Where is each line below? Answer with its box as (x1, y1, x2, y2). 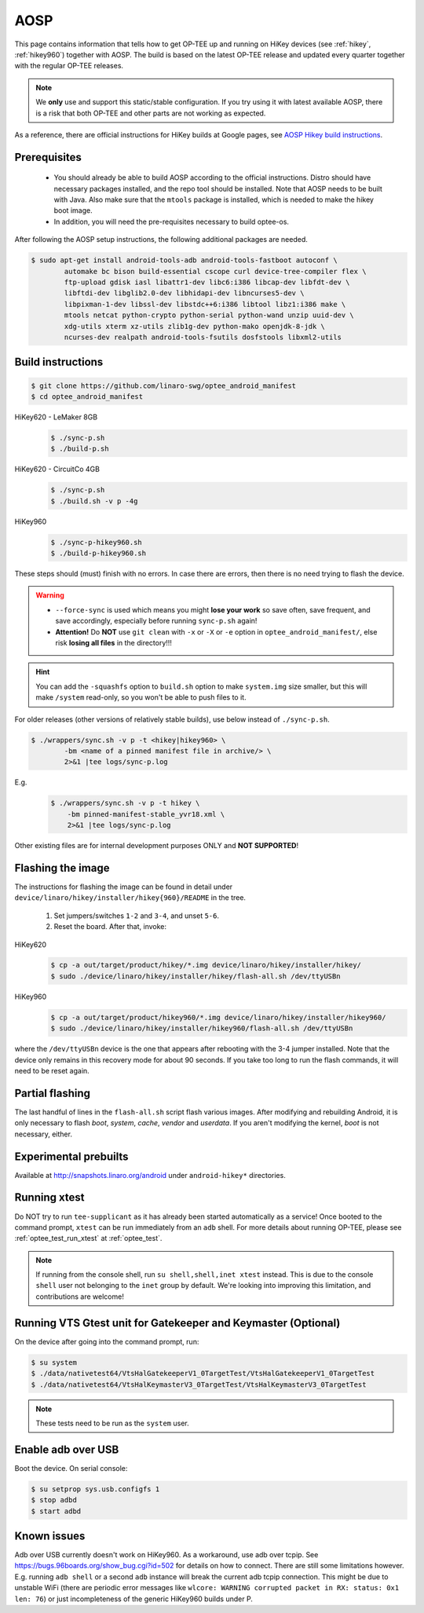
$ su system (31, 1358, 78, 1366)
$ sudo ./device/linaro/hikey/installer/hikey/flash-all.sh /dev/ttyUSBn (50, 971, 341, 981)
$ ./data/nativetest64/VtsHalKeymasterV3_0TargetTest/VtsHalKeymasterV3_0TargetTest (31, 1380, 367, 1389)
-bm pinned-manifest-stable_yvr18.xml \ (67, 810, 225, 818)
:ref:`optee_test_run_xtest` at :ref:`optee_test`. (14, 1234, 163, 1243)
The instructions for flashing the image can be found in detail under (14, 882, 233, 891)
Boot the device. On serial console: (14, 1463, 128, 1472)
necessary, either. (14, 1129, 72, 1139)
